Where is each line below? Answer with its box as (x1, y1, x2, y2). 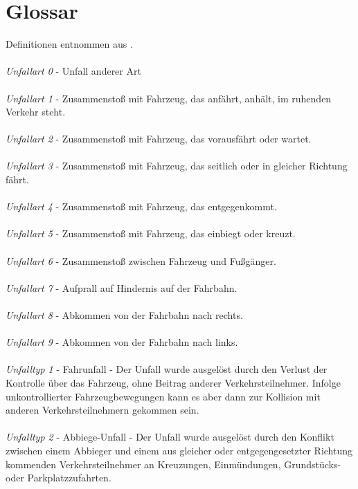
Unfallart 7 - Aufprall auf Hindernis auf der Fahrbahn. (6, 280, 238, 295)
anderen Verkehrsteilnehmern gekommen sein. (6, 403, 199, 417)
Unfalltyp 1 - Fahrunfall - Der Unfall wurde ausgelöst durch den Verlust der (6, 362, 328, 376)
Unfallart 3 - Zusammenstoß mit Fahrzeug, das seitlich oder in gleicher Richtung (6, 158, 348, 173)
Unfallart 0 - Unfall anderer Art (6, 64, 141, 78)
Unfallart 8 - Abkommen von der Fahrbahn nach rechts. (6, 308, 243, 322)
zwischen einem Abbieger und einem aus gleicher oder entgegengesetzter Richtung (6, 443, 353, 457)
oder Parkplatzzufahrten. (6, 470, 111, 485)
